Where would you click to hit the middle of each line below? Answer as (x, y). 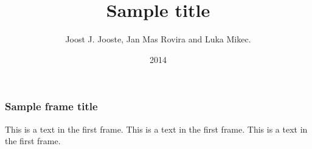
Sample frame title (51, 106)
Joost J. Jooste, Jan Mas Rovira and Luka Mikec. (158, 39)
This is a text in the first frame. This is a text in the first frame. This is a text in (156, 129)
